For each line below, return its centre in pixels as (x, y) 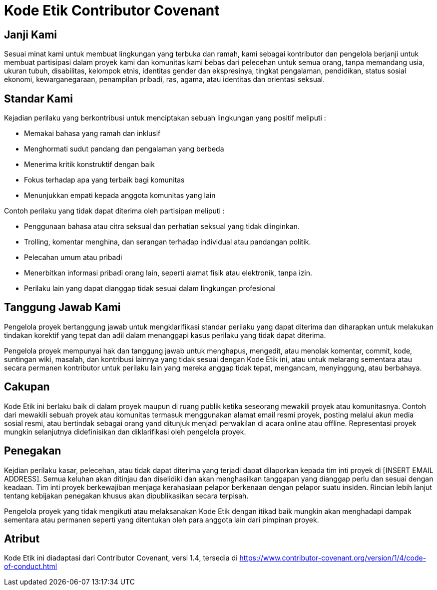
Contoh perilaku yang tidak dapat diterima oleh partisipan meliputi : (114, 211)
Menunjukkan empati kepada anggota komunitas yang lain (120, 195)
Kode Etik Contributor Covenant (112, 10)
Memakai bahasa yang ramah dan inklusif (92, 133)
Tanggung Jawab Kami (62, 307)
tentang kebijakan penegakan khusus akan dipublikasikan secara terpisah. (126, 495)
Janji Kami (31, 34)
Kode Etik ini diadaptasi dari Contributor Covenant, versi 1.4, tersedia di (121, 558)
